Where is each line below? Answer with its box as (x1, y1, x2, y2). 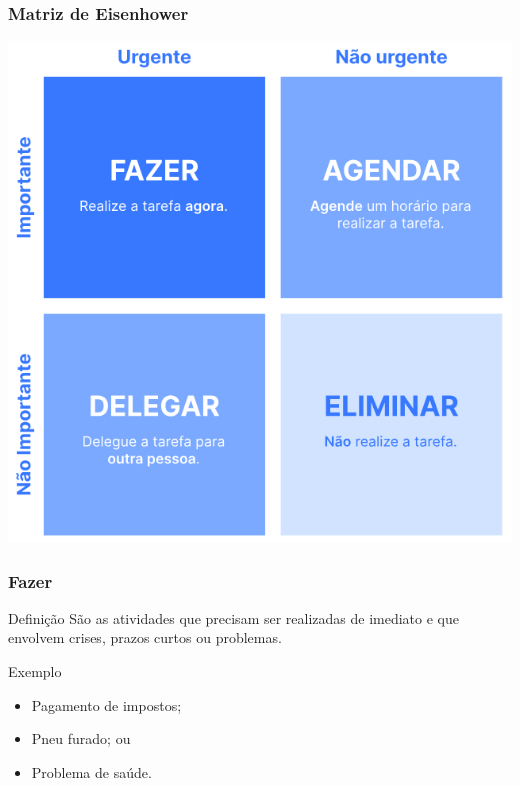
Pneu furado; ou (31, 728, 131, 749)
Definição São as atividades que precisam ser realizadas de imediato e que (8, 607, 459, 628)
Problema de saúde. (31, 761, 152, 782)
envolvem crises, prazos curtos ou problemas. (8, 627, 282, 648)
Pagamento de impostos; (31, 694, 182, 715)
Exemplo (8, 661, 62, 682)
